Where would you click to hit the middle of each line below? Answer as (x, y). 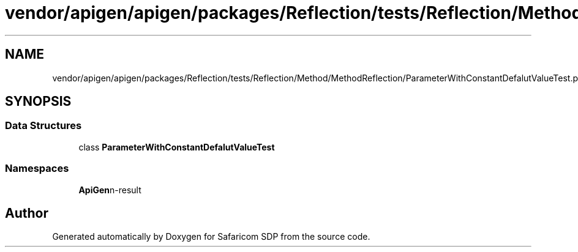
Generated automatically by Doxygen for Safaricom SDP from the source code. (211, 237)
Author (27, 213)
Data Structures (43, 126)
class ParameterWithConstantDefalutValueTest (177, 147)
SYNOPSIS (38, 102)
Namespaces (37, 169)
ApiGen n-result (110, 190)
